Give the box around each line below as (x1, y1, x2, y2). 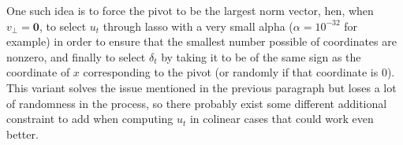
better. (6, 125, 39, 142)
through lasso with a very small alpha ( (103, 17, 293, 34)
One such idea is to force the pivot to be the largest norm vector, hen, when (6, 2, 374, 18)
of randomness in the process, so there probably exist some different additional (6, 95, 387, 111)
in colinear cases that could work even (189, 110, 374, 127)
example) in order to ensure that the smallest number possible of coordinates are (6, 33, 397, 50)
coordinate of (6, 64, 70, 80)
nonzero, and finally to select (6, 48, 146, 65)
